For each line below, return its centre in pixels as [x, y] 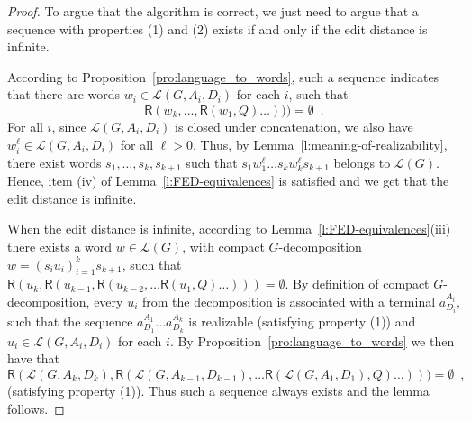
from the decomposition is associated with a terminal [289, 301]
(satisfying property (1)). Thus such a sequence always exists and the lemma [218, 391]
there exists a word [60, 246]
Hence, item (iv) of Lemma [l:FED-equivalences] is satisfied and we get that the [228, 181]
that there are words [64, 94]
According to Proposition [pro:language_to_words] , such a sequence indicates [223, 76]
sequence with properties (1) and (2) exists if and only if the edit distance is [217, 28]
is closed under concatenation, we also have [294, 126]
